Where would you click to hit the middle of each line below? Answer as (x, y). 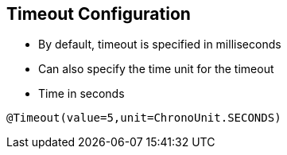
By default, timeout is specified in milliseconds (160, 45)
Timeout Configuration (99, 14)
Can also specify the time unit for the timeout (156, 69)
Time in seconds (81, 94)
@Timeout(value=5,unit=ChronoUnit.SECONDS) (144, 118)
